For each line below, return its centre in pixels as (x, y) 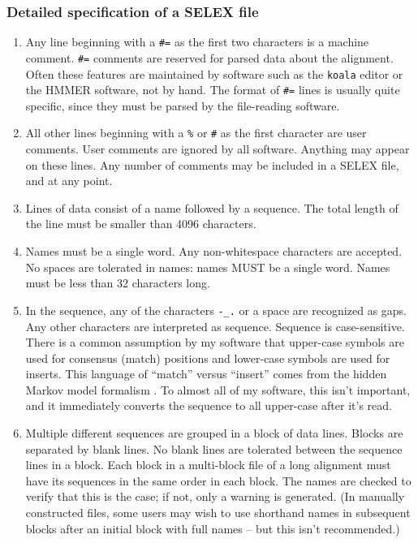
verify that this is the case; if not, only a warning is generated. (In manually (215, 496)
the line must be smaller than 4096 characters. (141, 224)
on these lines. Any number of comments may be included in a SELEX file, (212, 164)
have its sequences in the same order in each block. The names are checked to (218, 480)
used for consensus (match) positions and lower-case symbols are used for (208, 358)
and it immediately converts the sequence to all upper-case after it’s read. (209, 405)
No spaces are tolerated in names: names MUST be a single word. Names (208, 267)
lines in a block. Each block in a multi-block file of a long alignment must (208, 465)
